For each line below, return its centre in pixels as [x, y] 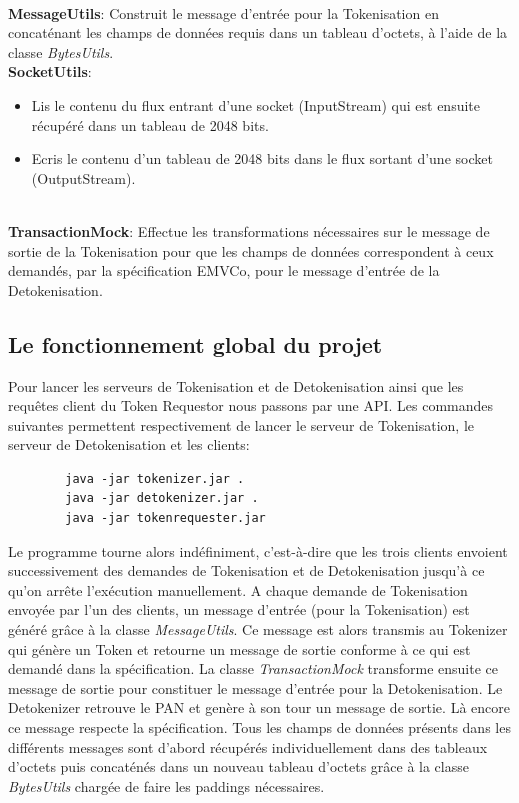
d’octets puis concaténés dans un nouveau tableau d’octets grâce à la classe [238, 766]
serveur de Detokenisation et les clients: [129, 444]
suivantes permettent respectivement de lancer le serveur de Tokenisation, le [241, 424]
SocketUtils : [50, 71]
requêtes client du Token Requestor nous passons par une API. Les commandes [251, 405]
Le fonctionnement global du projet [195, 343]
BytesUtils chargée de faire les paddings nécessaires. [166, 785]
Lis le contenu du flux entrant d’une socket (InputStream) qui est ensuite [255, 104]
